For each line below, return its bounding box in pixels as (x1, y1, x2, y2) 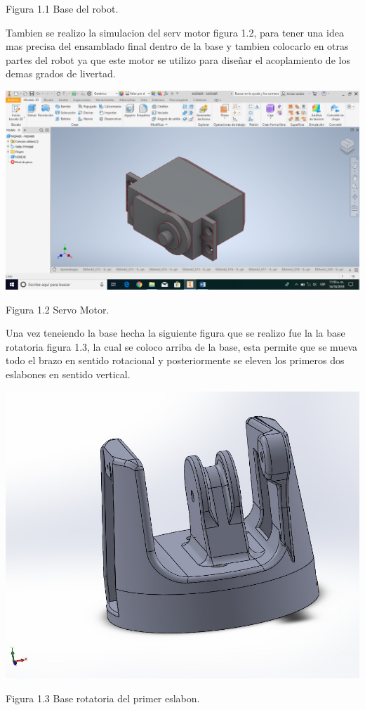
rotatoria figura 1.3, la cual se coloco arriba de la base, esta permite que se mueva (6, 339, 357, 354)
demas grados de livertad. (6, 66, 116, 81)
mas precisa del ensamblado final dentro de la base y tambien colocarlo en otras (6, 39, 349, 53)
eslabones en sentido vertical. (6, 366, 131, 381)
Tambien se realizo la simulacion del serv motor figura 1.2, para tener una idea (6, 25, 344, 39)
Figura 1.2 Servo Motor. (6, 302, 109, 316)
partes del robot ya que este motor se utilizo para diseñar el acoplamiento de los (6, 52, 350, 67)
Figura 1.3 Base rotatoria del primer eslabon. (6, 690, 200, 705)
